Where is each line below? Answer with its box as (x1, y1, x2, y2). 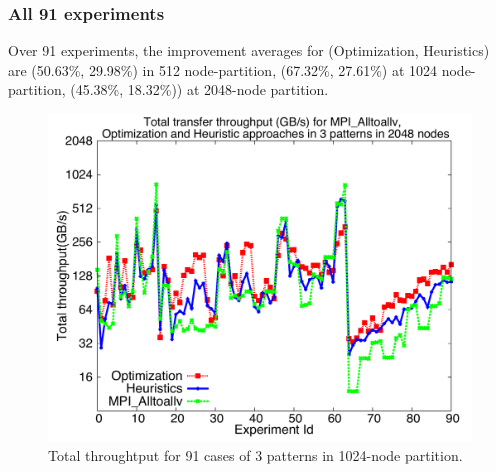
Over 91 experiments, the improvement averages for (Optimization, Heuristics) (8, 40, 490, 61)
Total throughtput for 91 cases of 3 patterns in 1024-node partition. (48, 445, 463, 466)
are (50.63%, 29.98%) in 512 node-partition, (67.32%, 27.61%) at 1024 (8, 59, 438, 80)
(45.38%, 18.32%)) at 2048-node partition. (70, 79, 329, 100)
